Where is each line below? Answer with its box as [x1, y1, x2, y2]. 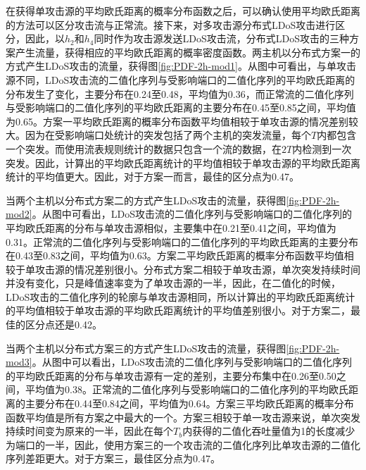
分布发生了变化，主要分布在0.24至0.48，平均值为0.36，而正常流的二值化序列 [6, 86, 354, 101]
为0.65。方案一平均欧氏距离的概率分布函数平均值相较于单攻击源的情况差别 [6, 113, 348, 128]
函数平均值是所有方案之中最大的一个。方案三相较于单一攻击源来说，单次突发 [6, 409, 360, 424]
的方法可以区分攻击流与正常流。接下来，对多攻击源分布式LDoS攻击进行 [6, 17, 336, 32]
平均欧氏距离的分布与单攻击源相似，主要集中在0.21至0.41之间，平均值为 [6, 220, 336, 235]
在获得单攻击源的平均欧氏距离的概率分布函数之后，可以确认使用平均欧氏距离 [6, 4, 360, 18]
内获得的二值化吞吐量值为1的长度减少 [182, 423, 355, 438]
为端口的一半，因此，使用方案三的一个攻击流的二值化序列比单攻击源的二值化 [6, 437, 360, 452]
